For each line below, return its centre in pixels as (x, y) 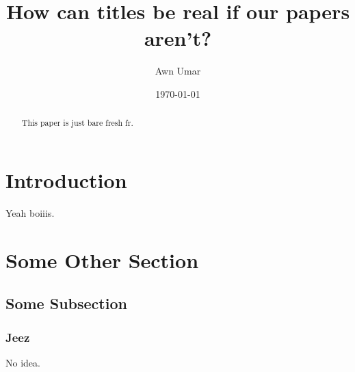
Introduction (66, 180)
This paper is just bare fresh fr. (77, 123)
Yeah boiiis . (30, 212)
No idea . (23, 362)
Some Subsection (66, 303)
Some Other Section (102, 260)
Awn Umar (178, 71)
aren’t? (178, 38)
